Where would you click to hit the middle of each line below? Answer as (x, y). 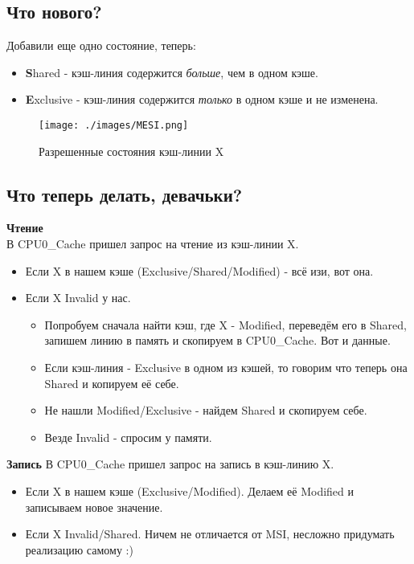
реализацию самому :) (79, 549)
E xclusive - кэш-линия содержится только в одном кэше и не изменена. (202, 99)
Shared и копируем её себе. (112, 383)
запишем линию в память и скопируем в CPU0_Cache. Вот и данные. (217, 340)
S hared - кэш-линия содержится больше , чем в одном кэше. (172, 72)
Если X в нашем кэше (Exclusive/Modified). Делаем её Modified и (190, 490)
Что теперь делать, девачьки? (125, 194)
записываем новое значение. (94, 507)
